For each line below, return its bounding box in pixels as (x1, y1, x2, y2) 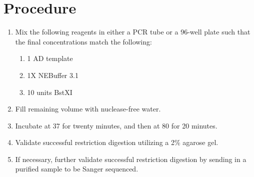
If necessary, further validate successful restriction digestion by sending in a (15, 153, 246, 164)
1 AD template (27, 53, 73, 63)
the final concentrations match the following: (15, 36, 152, 46)
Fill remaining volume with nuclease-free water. (15, 103, 161, 114)
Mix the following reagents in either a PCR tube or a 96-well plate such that (15, 26, 250, 37)
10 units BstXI (27, 86, 72, 97)
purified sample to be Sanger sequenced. (15, 163, 138, 174)
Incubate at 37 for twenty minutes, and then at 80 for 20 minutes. (15, 120, 217, 130)
